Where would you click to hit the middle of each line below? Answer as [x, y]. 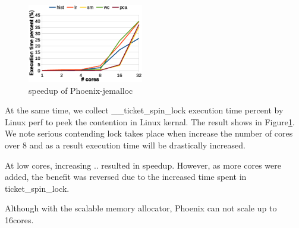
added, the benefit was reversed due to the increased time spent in [126, 177]
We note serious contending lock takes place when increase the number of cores [149, 133]
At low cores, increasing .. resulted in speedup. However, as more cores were [143, 165]
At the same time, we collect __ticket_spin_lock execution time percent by [144, 110]
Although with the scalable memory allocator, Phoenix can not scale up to [141, 208]
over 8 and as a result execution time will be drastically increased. [125, 145]
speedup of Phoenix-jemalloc [81, 90]
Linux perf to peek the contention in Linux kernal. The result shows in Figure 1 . [150, 121]
